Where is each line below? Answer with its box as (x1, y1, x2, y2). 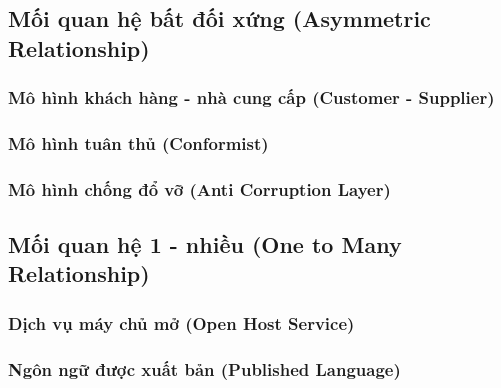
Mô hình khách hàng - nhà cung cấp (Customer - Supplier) (8, 85, 495, 110)
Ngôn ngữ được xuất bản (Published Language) (8, 356, 401, 381)
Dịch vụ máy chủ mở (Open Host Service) (8, 310, 355, 335)
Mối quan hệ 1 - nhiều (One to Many (8, 229, 402, 260)
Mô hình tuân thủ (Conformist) (8, 130, 269, 155)
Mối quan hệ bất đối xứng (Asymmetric (8, 3, 431, 34)
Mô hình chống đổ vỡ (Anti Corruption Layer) (8, 176, 391, 201)
